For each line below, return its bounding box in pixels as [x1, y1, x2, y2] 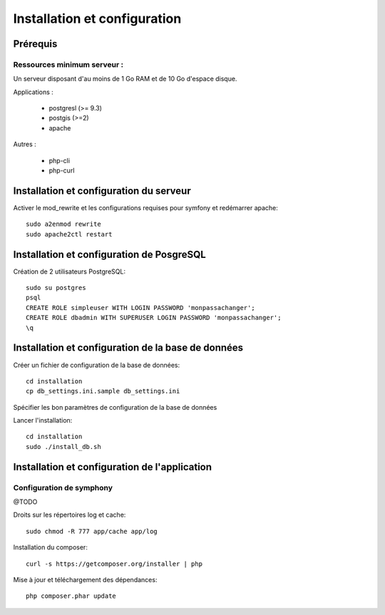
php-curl [48, 166, 75, 175]
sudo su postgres [26, 284, 86, 292]
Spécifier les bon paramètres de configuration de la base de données [13, 403, 217, 411]
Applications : [13, 88, 53, 96]
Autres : [13, 140, 37, 149]
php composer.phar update [26, 592, 117, 600]
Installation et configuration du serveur [13, 185, 192, 197]
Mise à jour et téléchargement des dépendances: [13, 575, 158, 584]
